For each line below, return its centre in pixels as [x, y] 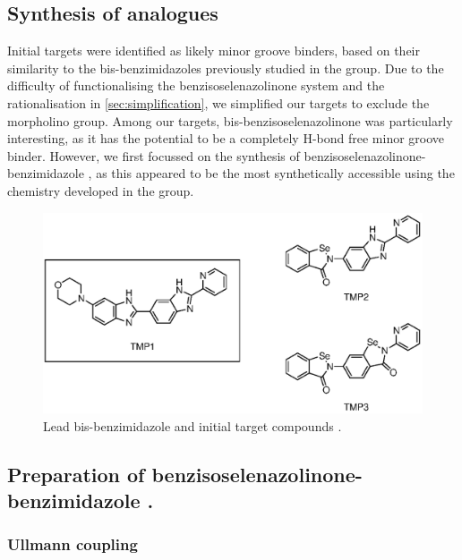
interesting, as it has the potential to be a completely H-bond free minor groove [226, 138]
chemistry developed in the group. [101, 190]
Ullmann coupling [73, 544]
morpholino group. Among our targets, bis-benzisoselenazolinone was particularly [230, 120]
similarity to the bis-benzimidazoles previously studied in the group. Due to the [226, 68]
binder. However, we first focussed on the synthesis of [154, 155]
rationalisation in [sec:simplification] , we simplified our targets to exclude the [218, 102]
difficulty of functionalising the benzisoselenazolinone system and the [196, 85]
